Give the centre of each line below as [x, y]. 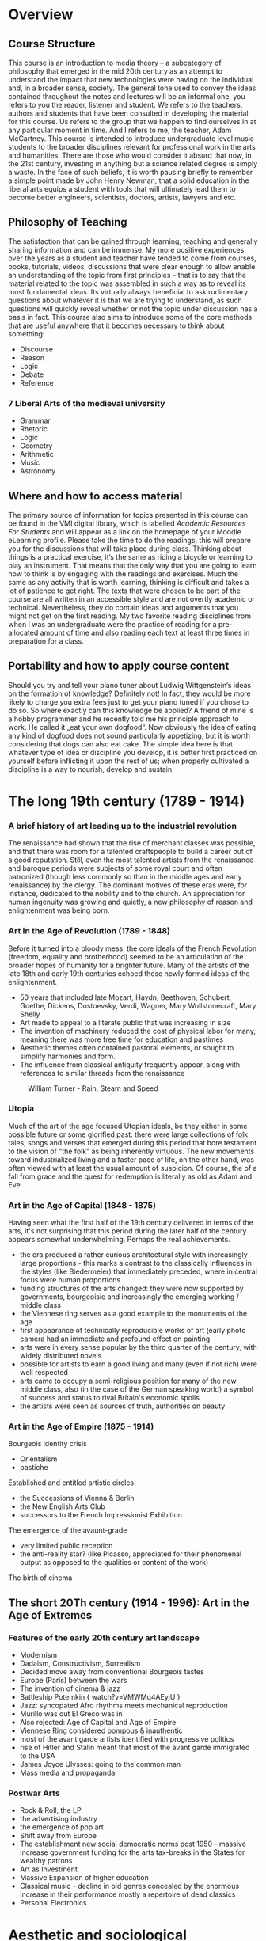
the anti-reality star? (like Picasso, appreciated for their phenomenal [131, 1554]
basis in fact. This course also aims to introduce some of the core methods [130, 317]
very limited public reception [66, 1546]
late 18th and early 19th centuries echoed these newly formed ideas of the [129, 973]
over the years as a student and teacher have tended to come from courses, [133, 258]
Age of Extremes [50, 1615]
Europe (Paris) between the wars [73, 1681]
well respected [44, 1373]
